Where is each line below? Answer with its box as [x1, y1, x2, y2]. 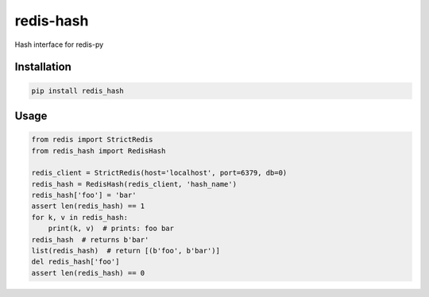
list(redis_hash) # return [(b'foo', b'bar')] [31, 246, 220, 256]
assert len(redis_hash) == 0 [31, 268, 145, 277]
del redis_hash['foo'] [31, 257, 120, 266]
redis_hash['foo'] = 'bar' [31, 191, 137, 200]
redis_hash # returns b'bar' [31, 235, 149, 244]
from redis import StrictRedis [31, 135, 154, 145]
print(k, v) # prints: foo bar [48, 224, 175, 233]
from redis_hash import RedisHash [31, 146, 166, 155]
